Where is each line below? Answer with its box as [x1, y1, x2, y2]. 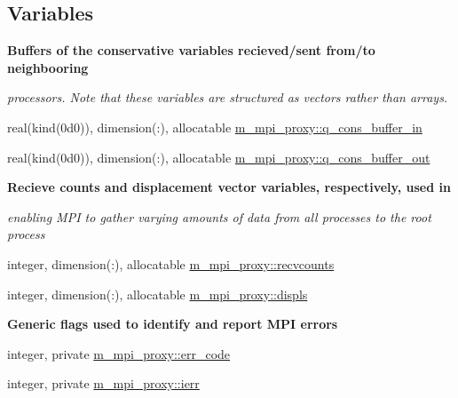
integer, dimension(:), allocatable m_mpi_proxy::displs [7, 284, 308, 303]
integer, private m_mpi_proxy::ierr [7, 374, 200, 393]
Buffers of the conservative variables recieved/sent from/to [7, 41, 375, 60]
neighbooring [7, 58, 89, 76]
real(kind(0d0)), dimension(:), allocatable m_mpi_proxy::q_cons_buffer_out [7, 147, 430, 166]
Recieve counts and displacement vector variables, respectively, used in [7, 178, 451, 196]
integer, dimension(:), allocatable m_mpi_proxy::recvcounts [7, 254, 335, 273]
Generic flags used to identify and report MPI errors [7, 314, 338, 333]
